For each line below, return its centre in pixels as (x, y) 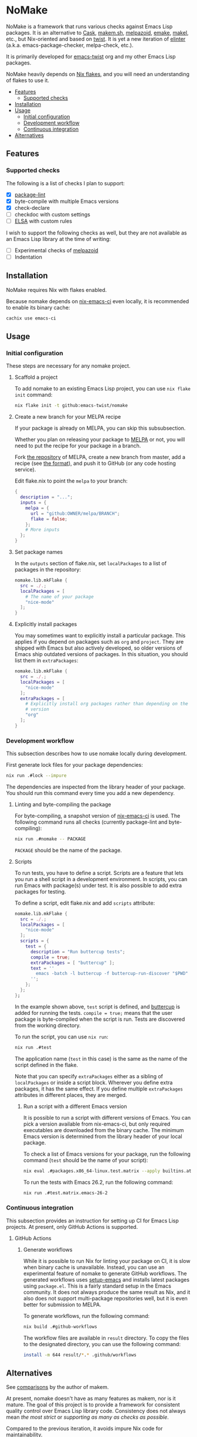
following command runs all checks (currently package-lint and (91, 822)
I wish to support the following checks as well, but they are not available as (96, 233)
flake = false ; (49, 519)
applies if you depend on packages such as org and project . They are (99, 642)
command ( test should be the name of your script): (86, 1160)
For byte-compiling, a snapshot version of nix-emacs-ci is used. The (97, 816)
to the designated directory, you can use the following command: (102, 1344)
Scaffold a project (36, 377)
